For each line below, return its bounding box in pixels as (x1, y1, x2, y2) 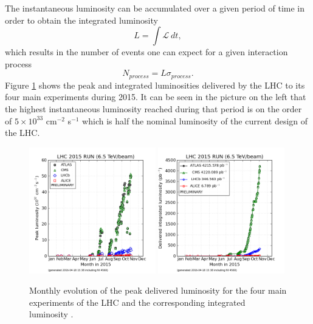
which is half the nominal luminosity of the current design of (82, 114, 308, 127)
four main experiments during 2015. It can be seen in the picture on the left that (5, 90, 306, 103)
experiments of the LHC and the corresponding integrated (29, 295, 246, 308)
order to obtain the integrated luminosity (5, 13, 158, 26)
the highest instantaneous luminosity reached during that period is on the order (5, 103, 302, 115)
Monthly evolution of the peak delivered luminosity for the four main (29, 284, 287, 297)
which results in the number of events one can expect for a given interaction (5, 46, 288, 58)
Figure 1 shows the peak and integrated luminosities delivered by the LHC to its (5, 78, 305, 91)
